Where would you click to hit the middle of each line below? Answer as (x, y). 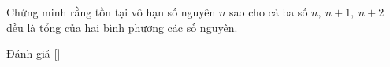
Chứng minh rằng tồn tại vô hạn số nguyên (111, 12)
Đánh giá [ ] (33, 53)
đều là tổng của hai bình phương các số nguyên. (122, 27)
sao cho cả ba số (269, 12)
